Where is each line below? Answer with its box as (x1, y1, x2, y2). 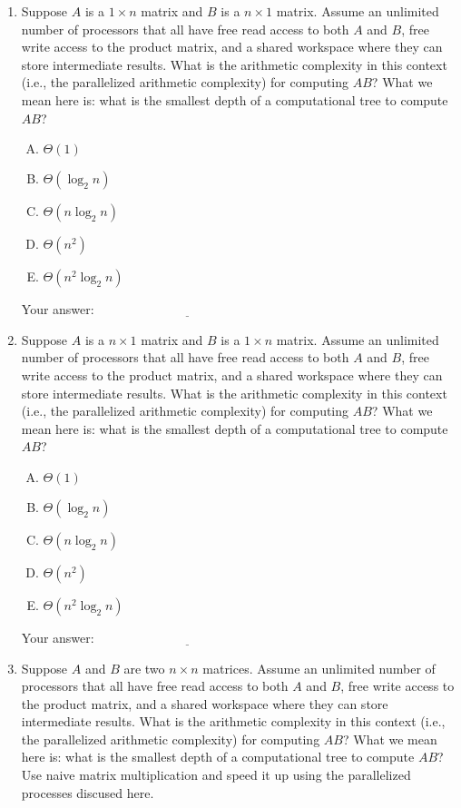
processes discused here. (21, 783, 154, 802)
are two (123, 658, 165, 677)
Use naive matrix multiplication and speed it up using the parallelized (21, 765, 411, 784)
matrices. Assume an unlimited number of (202, 658, 436, 677)
